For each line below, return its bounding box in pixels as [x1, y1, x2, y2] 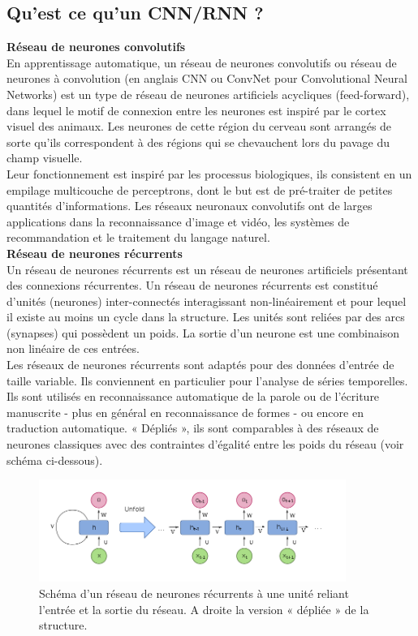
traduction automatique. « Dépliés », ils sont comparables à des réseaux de [6, 419, 379, 436]
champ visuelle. [6, 149, 83, 166]
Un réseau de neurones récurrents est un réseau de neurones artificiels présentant [6, 260, 408, 277]
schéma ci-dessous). [6, 451, 103, 468]
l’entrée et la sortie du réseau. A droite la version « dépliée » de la [39, 600, 369, 617]
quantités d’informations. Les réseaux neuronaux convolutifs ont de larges [6, 197, 373, 214]
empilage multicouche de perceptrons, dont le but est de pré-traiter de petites [6, 181, 393, 198]
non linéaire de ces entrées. [6, 340, 140, 357]
